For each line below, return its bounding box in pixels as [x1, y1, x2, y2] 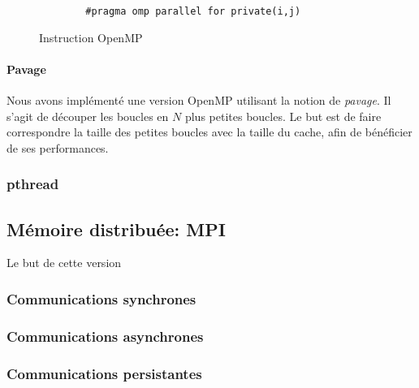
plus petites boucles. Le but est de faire [184, 107, 382, 124]
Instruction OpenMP [39, 28, 143, 45]
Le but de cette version [6, 254, 122, 271]
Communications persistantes [6, 363, 202, 383]
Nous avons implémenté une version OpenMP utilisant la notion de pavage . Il [6, 92, 391, 109]
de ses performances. [6, 139, 109, 156]
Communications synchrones [6, 288, 197, 308]
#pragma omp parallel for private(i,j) [85, 6, 301, 17]
